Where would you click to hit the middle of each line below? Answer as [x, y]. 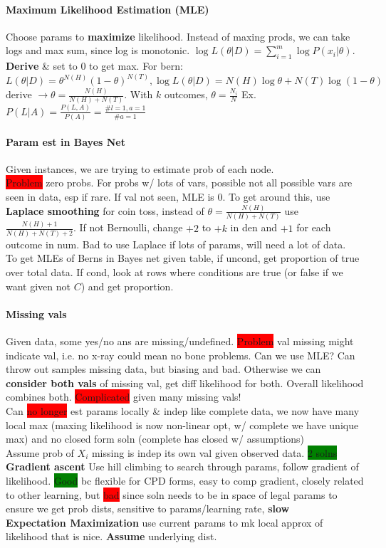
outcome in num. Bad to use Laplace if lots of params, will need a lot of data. [176, 244]
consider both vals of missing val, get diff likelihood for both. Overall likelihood [185, 383]
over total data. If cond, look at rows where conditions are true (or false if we [174, 272]
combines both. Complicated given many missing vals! [124, 397]
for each [314, 227]
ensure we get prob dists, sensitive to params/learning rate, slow [148, 509]
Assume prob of [40, 452]
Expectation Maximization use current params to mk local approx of [165, 522]
